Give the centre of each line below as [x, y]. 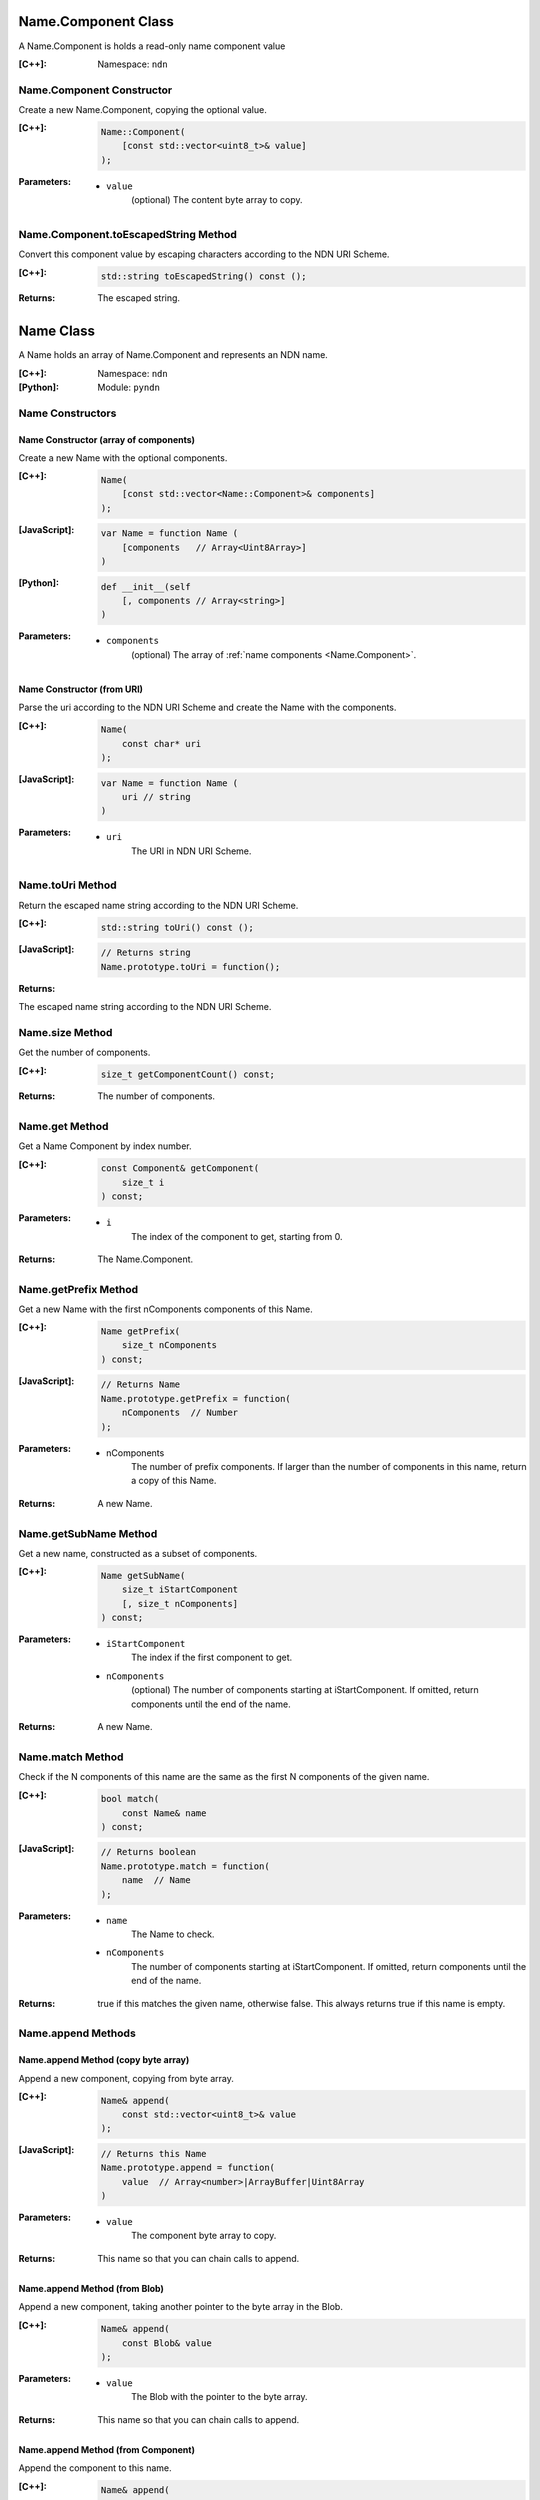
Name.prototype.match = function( [185, 1866]
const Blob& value [166, 2343]
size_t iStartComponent [180, 1589]
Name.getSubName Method [88, 1533]
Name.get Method [63, 1127]
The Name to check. [173, 1934]
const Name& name [164, 1813]
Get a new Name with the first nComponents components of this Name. [166, 1309]
